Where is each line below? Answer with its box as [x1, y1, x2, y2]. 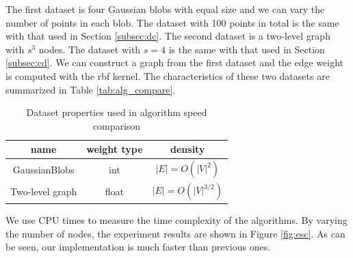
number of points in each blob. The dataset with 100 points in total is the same [5, 15, 339, 29]
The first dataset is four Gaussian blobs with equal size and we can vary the [5, 2, 325, 16]
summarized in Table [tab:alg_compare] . [5, 82, 176, 96]
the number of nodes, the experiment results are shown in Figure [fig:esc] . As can [5, 226, 345, 240]
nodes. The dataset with [38, 42, 141, 56]
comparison [92, 118, 141, 132]
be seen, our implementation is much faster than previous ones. [5, 240, 271, 254]
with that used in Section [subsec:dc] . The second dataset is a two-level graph [5, 29, 330, 43]
